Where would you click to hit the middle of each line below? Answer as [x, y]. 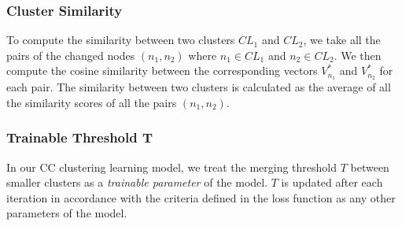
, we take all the [342, 40]
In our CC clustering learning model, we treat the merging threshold [171, 167]
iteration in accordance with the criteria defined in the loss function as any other [201, 197]
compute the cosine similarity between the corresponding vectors [162, 70]
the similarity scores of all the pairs [92, 102]
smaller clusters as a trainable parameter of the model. [137, 182]
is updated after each [332, 182]
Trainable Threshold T [80, 137]
